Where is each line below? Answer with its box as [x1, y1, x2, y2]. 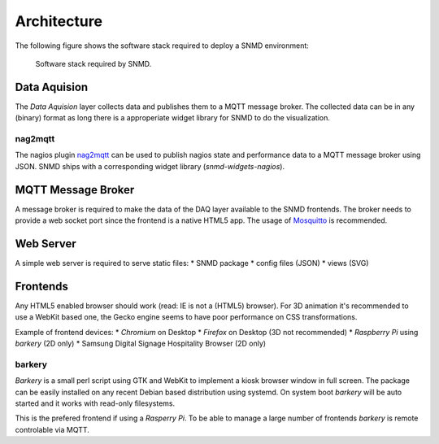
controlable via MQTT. [15, 424, 89, 434]
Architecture [15, 12, 103, 30]
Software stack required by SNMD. [35, 59, 152, 68]
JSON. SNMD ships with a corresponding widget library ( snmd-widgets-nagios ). [15, 161, 285, 171]
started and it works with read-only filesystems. [15, 398, 176, 408]
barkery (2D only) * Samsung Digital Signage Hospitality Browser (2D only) [15, 338, 267, 349]
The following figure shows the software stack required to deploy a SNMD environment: [15, 41, 309, 50]
